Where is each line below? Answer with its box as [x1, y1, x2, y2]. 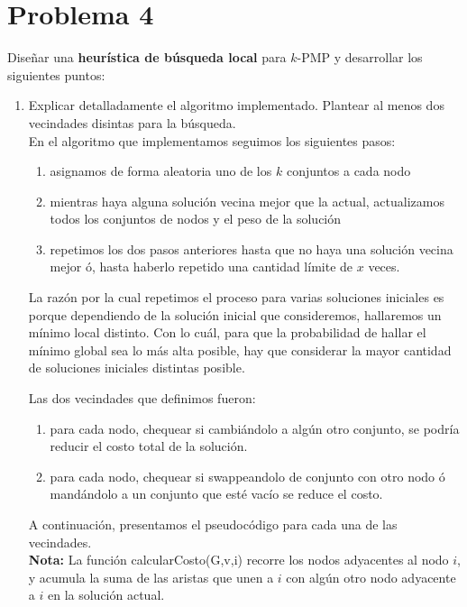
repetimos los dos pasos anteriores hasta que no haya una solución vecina [50, 239, 453, 258]
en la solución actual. [47, 585, 165, 604]
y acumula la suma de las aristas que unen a [28, 567, 274, 586]
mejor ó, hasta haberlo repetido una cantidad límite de [50, 257, 353, 276]
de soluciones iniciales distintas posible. [28, 358, 245, 377]
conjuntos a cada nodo [286, 161, 411, 180]
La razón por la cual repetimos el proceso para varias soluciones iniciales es [28, 288, 444, 307]
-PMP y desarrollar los [297, 48, 423, 67]
